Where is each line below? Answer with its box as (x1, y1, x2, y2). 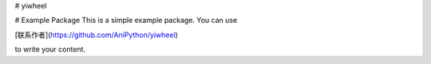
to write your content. (14, 44, 86, 55)
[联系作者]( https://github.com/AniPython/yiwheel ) (14, 30, 179, 40)
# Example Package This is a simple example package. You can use (14, 16, 238, 25)
